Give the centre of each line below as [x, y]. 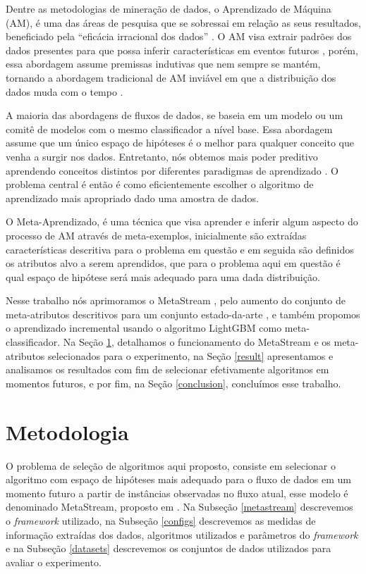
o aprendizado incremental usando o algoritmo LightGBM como [144, 328]
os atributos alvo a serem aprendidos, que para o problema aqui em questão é [173, 263]
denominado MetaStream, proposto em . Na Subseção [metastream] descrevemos [179, 507]
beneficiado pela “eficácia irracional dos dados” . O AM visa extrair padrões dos [179, 36]
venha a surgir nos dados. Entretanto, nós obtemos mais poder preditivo [162, 156]
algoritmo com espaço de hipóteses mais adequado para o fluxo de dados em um [179, 479]
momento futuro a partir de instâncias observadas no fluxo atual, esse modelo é [177, 493]
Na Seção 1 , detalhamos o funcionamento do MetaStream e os [197, 342]
